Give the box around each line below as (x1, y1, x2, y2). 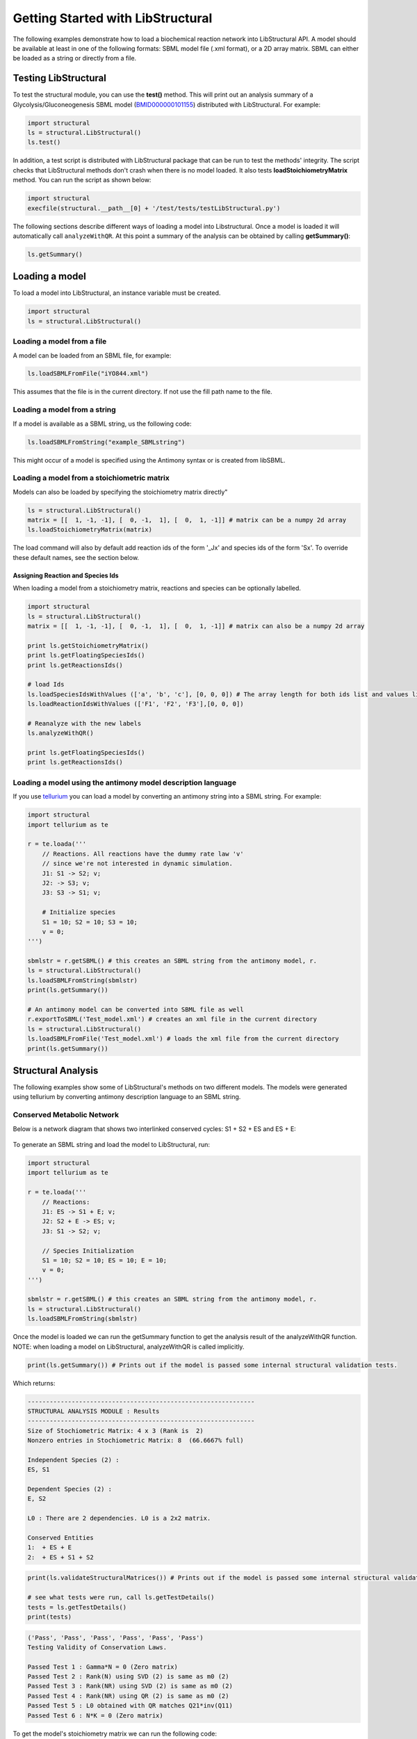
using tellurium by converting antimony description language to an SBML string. (13, 1093, 241, 1101)
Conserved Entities (27, 1534, 94, 1542)
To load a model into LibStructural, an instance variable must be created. (13, 289, 221, 297)
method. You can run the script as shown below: (13, 176, 152, 184)
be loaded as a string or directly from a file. (13, 54, 137, 63)
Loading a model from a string (13, 405, 116, 415)
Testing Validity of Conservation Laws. (27, 1643, 167, 1651)
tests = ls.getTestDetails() (27, 1603, 127, 1611)
